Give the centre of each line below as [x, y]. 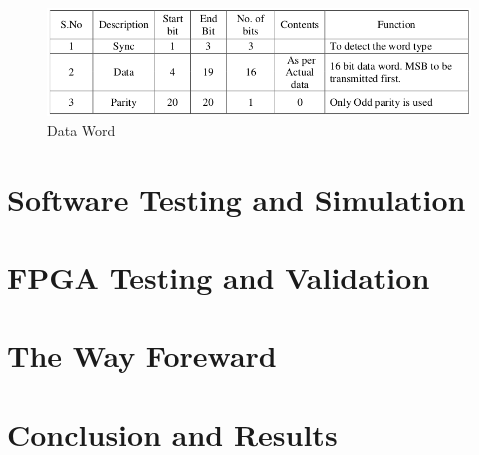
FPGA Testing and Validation [218, 276]
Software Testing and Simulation [236, 198]
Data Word [81, 129]
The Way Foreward [142, 355]
